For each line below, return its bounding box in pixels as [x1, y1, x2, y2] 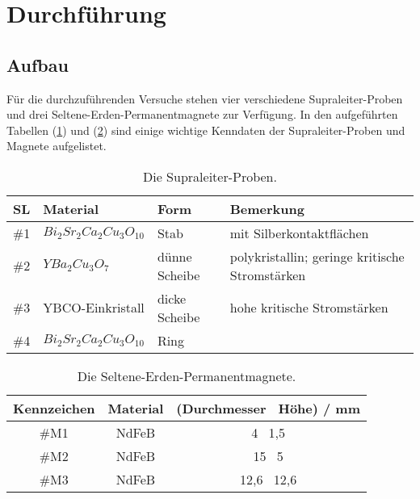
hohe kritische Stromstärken [229, 298, 388, 317]
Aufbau [6, 52, 69, 77]
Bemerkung [229, 199, 304, 218]
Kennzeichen [13, 398, 95, 417]
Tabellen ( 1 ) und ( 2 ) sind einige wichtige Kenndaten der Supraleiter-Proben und [6, 121, 405, 138]
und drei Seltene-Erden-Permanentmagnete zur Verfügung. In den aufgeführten [6, 106, 398, 123]
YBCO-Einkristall [43, 298, 145, 317]
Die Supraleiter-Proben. [143, 166, 277, 186]
